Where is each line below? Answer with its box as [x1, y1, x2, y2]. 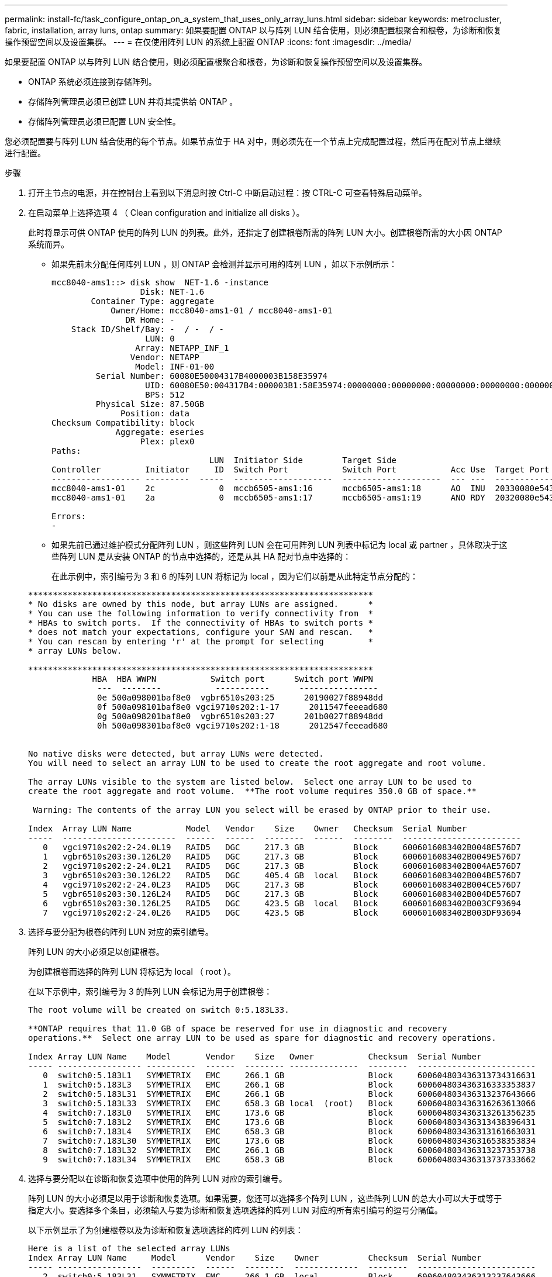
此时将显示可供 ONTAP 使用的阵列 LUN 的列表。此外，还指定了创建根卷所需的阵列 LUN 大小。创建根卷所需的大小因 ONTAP [28, 227, 502, 237]
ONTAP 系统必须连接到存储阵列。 [28, 77, 157, 87]
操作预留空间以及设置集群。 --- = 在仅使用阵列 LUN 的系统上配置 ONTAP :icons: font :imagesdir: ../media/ [5, 37, 412, 47]
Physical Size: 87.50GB [95, 399, 205, 409]
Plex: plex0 [140, 437, 195, 446]
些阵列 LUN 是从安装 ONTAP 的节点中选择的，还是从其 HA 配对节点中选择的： [51, 551, 351, 561]
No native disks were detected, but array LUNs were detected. [28, 749, 324, 758]
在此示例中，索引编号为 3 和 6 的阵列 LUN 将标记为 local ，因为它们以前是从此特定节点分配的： [51, 571, 418, 581]
